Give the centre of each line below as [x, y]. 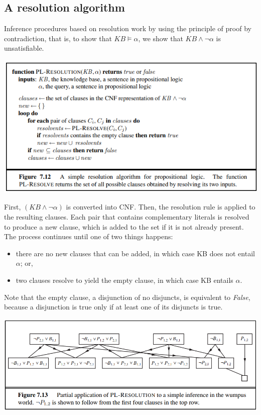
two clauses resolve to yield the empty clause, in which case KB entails [124, 280]
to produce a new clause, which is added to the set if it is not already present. [124, 226]
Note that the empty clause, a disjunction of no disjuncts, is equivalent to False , [127, 297]
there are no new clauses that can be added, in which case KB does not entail [135, 253]
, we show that [161, 38]
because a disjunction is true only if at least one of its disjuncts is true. [113, 307]
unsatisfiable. [24, 48]
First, [13, 207]
